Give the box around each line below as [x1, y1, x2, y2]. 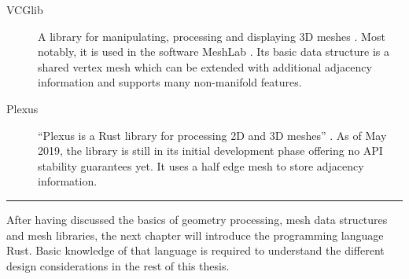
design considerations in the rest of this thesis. [6, 257, 230, 273]
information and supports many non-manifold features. [38, 74, 302, 90]
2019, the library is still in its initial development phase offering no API [38, 142, 383, 159]
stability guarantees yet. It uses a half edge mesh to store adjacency [38, 157, 364, 174]
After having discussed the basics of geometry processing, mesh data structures [6, 211, 388, 227]
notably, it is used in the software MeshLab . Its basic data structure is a [38, 43, 389, 60]
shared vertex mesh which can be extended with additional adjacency [38, 58, 372, 75]
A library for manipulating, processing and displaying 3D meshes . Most [38, 28, 385, 44]
